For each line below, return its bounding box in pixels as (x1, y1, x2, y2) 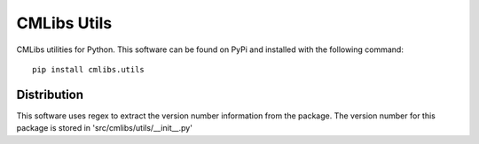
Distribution (16, 87, 84, 102)
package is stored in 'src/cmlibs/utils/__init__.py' (16, 123, 192, 133)
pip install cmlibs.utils (32, 64, 145, 74)
